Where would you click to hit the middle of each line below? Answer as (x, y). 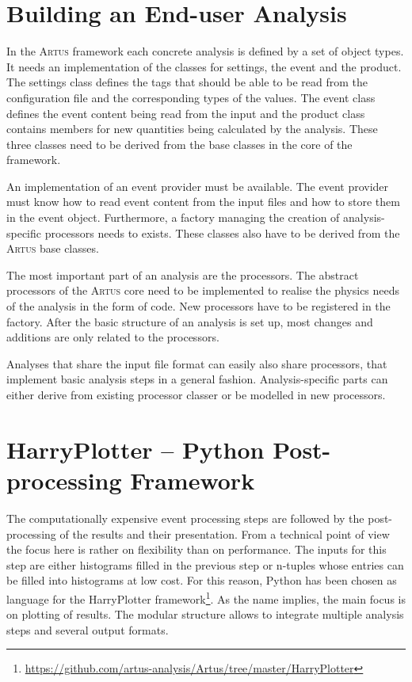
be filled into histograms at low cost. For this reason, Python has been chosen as (202, 580)
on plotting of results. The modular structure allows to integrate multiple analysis (205, 614)
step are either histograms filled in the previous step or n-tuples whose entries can (205, 564)
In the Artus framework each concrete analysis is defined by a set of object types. (205, 51)
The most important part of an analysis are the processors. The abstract (183, 274)
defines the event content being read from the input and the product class (186, 113)
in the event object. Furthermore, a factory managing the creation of (173, 217)
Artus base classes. (53, 248)
